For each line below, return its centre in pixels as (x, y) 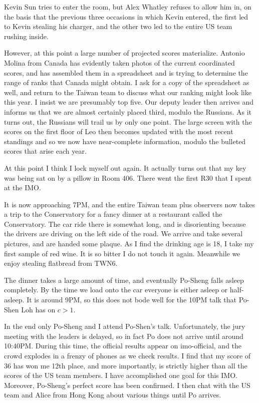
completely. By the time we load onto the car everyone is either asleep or (116, 290)
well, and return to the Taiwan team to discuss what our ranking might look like (128, 92)
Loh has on (38, 309)
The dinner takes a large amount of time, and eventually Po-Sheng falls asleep (124, 280)
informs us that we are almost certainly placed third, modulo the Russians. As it (128, 111)
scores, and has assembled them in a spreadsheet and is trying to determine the (126, 72)
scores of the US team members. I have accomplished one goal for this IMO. (121, 375)
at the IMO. (23, 187)
